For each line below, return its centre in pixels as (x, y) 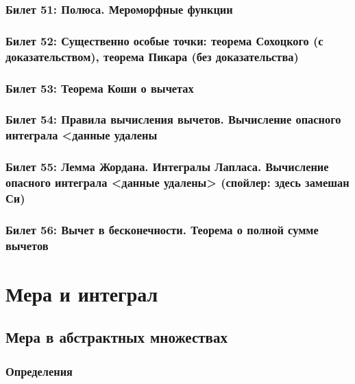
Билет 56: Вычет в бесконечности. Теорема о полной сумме (162, 229)
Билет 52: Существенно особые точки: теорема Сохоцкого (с (164, 40)
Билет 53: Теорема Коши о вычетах (100, 88)
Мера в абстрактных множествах (117, 337)
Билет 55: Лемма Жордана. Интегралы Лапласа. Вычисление (167, 167)
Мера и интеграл (82, 293)
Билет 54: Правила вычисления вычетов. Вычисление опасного (173, 119)
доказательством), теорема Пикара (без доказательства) (152, 56)
